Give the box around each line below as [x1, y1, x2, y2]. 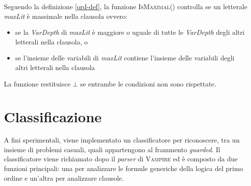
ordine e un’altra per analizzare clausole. [4, 172, 124, 183]
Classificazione [4, 107, 102, 127]
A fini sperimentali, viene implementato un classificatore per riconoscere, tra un [4, 135, 240, 145]
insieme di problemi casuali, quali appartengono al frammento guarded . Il [4, 144, 221, 154]
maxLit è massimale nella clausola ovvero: [4, 11, 128, 21]
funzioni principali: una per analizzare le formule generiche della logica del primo [4, 163, 243, 173]
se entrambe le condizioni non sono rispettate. [80, 78, 216, 88]
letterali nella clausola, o [15, 36, 88, 46]
